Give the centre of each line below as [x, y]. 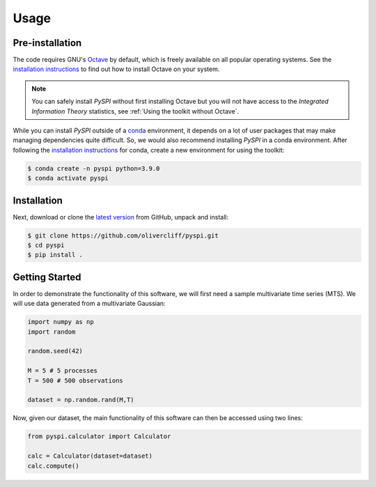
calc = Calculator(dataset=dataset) [90, 456]
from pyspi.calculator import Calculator [99, 436]
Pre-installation [47, 43]
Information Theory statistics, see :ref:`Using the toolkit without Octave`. [135, 111]
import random [52, 332]
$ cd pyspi [46, 245]
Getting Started [47, 277]
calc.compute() [53, 466]
